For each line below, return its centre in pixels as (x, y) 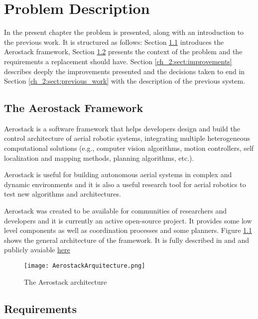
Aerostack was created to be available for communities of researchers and (115, 211)
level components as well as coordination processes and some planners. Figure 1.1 (128, 230)
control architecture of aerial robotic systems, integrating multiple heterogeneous (127, 138)
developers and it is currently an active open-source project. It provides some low (128, 220)
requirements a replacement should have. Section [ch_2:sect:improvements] (118, 61)
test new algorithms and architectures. (63, 194)
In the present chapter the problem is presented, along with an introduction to (124, 32)
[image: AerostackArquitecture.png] (85, 266)
